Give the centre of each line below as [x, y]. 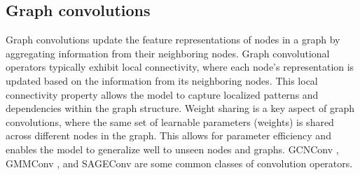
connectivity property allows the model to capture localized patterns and [162, 94]
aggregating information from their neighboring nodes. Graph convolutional [168, 53]
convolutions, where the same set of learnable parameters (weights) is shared [170, 121]
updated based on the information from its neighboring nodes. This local [162, 80]
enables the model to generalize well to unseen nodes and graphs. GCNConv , [172, 149]
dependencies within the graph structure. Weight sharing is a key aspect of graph [180, 108]
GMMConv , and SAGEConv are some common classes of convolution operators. [179, 163]
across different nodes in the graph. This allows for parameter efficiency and [168, 135]
